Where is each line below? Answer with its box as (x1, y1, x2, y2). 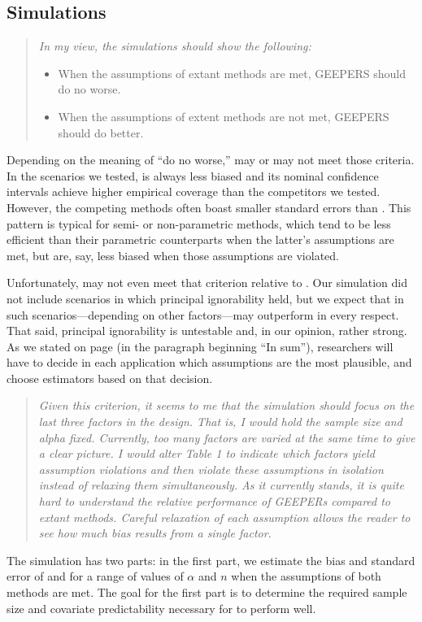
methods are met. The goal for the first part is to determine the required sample (7, 584, 407, 601)
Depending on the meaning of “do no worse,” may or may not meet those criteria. (7, 151, 415, 168)
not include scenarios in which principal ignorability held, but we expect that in (7, 289, 404, 307)
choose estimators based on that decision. (7, 369, 213, 386)
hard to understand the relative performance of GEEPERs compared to (38, 493, 391, 510)
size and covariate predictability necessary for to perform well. (7, 599, 316, 616)
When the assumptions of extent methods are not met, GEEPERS (58, 107, 389, 124)
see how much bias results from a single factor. (38, 524, 272, 542)
